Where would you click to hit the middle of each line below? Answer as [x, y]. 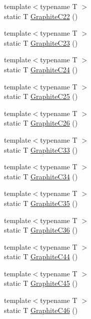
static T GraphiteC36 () [41, 230]
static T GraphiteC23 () [41, 42]
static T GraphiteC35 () [41, 203]
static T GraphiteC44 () [41, 256]
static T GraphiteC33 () [41, 149]
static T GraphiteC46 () [41, 310]
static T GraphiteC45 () [41, 283]
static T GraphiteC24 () [41, 69]
